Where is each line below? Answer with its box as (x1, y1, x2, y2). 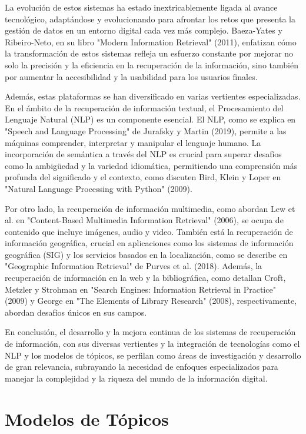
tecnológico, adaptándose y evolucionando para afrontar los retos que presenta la (5, 12, 296, 25)
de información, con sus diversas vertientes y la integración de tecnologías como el (5, 337, 300, 350)
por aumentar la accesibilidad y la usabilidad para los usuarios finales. (5, 70, 258, 82)
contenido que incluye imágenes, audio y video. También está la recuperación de (5, 225, 293, 237)
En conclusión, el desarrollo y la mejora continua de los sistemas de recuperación (5, 326, 296, 338)
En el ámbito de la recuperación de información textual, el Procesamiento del (5, 101, 284, 114)
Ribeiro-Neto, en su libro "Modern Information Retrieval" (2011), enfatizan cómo (5, 35, 297, 48)
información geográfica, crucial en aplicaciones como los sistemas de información (5, 237, 294, 249)
